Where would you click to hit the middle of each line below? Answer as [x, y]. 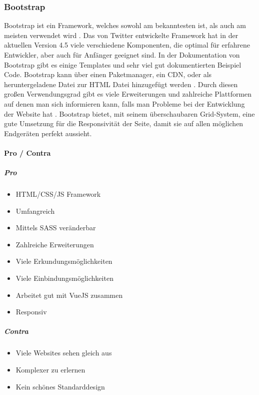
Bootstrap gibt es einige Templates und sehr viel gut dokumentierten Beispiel [123, 64]
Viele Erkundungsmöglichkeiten [64, 261]
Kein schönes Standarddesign [60, 386]
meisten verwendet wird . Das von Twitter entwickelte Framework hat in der [121, 35]
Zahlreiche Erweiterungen [55, 244]
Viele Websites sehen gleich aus [64, 353]
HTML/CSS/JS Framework [58, 194]
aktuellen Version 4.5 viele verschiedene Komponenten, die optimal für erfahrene [127, 45]
